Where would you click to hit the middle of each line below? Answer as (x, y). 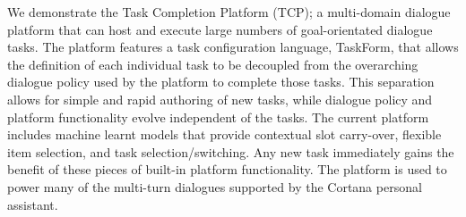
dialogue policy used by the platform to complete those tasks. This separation (221, 82)
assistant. (33, 204)
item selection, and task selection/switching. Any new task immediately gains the (231, 151)
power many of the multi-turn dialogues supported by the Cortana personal (215, 186)
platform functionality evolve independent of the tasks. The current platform (218, 117)
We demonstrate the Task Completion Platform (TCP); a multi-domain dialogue (229, 12)
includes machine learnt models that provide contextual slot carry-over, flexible (224, 134)
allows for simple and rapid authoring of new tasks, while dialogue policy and (220, 99)
